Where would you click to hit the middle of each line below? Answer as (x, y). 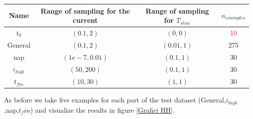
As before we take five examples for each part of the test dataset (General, (115, 100)
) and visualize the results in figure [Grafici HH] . (102, 110)
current (85, 20)
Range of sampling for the (85, 10)
